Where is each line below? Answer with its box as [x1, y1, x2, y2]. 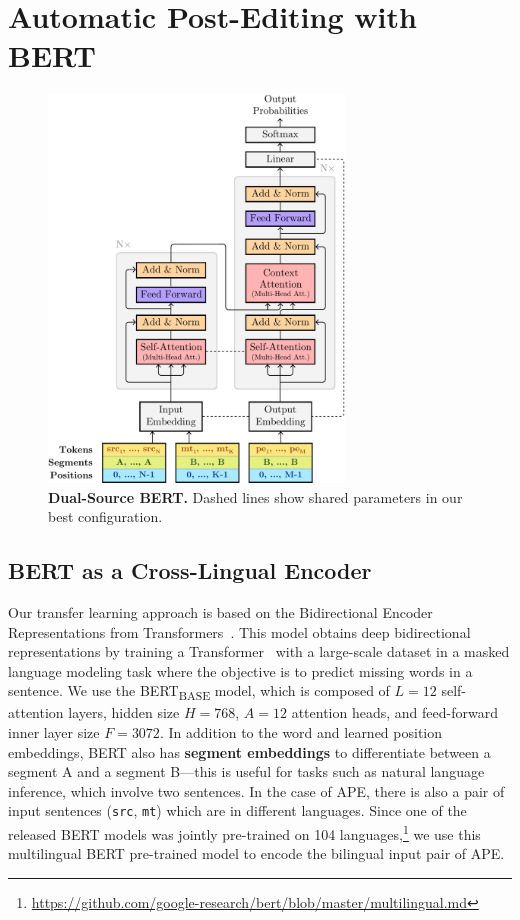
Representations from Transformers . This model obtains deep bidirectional [8, 621, 471, 642]
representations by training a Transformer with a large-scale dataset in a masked [8, 641, 510, 662]
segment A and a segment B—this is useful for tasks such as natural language [8, 761, 485, 782]
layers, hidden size [68, 702, 180, 723]
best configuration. [48, 506, 163, 527]
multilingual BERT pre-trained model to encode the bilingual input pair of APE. [8, 843, 505, 864]
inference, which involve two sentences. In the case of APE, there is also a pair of [8, 780, 505, 801]
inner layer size [8, 722, 100, 743]
